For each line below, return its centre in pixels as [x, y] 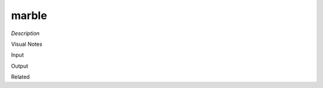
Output [19, 66]
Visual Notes [27, 44]
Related [20, 77]
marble [29, 15]
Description [25, 33]
